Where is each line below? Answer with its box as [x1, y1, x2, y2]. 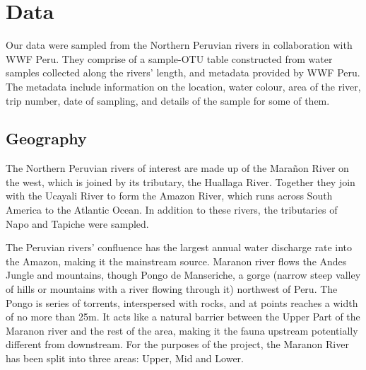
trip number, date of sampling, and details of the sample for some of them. [6, 93, 330, 108]
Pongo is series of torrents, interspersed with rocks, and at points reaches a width [6, 295, 358, 310]
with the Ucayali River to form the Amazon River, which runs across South [6, 188, 333, 203]
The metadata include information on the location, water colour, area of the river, [6, 79, 361, 93]
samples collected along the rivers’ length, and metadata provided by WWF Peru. [6, 65, 360, 80]
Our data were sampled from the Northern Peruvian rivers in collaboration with [6, 37, 353, 52]
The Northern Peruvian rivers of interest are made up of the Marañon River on [6, 161, 349, 175]
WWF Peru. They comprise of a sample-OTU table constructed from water [6, 51, 333, 66]
